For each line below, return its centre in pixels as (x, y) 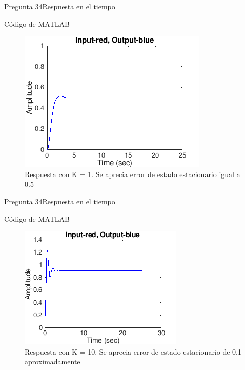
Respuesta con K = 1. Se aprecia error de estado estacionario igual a (132, 174)
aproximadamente (53, 362)
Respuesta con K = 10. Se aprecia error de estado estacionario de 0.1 (133, 351)
